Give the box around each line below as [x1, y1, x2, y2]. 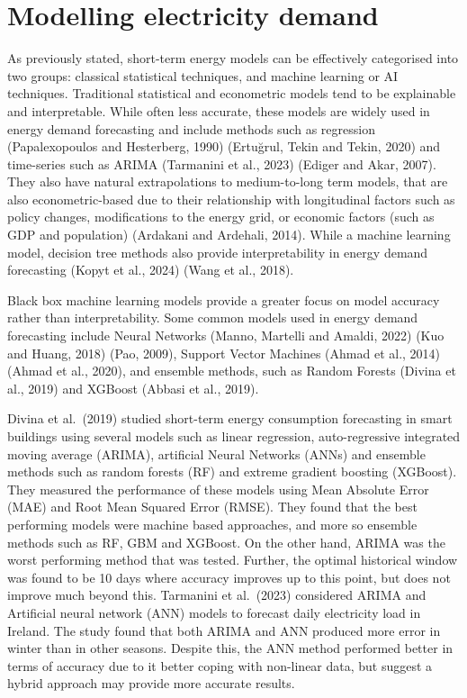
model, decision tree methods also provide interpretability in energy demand [7, 242, 428, 261]
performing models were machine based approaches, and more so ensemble [7, 514, 418, 533]
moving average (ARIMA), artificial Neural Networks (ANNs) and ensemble [7, 444, 426, 463]
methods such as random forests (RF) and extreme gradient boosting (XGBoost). [7, 462, 457, 481]
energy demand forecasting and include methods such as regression [7, 119, 375, 138]
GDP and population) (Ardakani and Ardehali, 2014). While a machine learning [7, 225, 451, 244]
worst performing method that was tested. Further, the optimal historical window [7, 550, 458, 569]
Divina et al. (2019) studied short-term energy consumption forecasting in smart [7, 409, 453, 428]
